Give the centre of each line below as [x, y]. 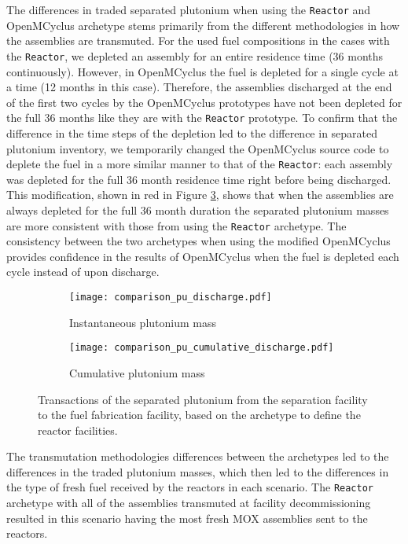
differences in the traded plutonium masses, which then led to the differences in [198, 471]
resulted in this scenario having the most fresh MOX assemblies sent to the [187, 518]
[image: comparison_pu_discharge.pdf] [171, 297]
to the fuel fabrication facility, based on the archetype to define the [199, 415]
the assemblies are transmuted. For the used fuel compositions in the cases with [198, 40]
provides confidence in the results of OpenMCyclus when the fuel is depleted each [203, 256]
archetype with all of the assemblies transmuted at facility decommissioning [189, 503]
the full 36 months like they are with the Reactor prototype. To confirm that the [202, 118]
